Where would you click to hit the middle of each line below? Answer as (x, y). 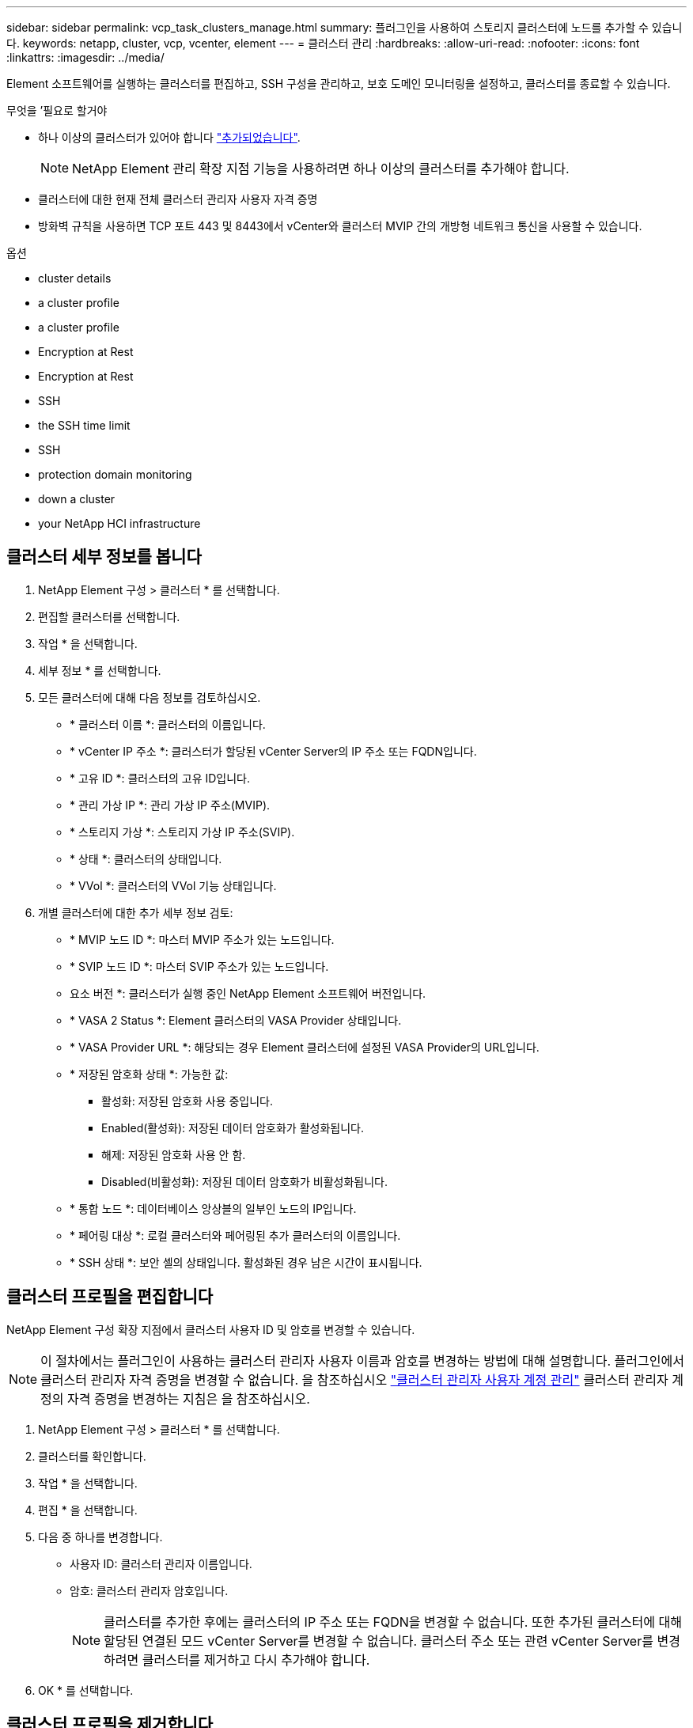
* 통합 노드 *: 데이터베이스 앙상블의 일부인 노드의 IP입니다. (213, 1208)
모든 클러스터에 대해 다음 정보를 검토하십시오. (150, 697)
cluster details (75, 278)
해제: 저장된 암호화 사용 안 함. (174, 1154)
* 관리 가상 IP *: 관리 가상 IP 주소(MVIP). (170, 805)
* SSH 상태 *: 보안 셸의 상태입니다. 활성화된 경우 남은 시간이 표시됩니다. (246, 1262)
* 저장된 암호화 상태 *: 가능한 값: (149, 1074)
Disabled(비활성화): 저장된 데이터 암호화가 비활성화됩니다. (244, 1181)
